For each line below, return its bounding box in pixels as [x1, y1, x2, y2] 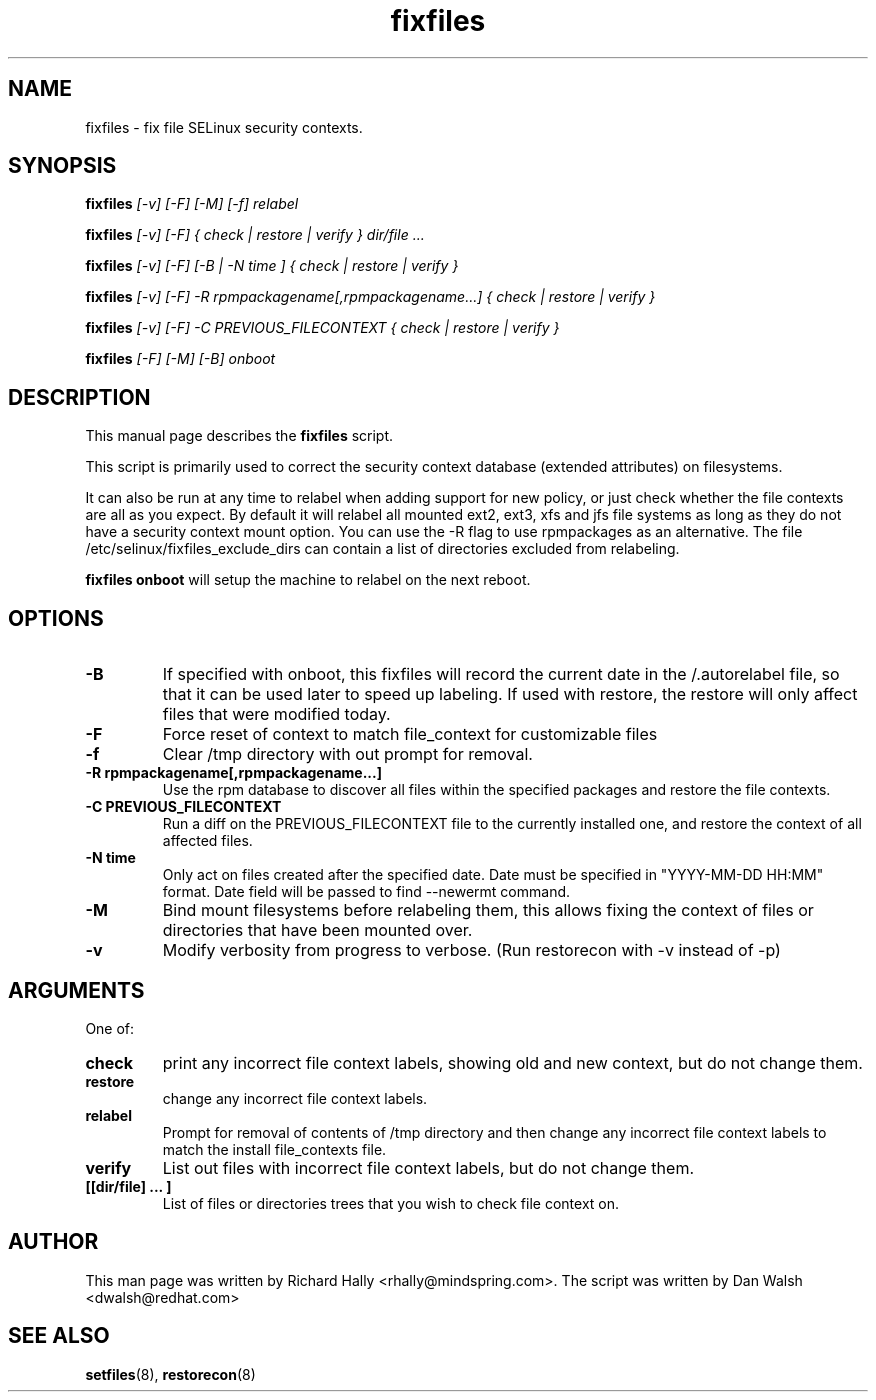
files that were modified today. [162, 704, 391, 725]
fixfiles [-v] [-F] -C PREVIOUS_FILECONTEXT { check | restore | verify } [85, 319, 560, 337]
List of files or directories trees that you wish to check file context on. [162, 1194, 620, 1212]
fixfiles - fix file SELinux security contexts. [85, 118, 363, 136]
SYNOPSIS [8, 153, 117, 179]
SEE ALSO [8, 1323, 110, 1349]
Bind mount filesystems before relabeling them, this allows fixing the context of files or [162, 900, 814, 921]
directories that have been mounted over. [162, 920, 473, 941]
